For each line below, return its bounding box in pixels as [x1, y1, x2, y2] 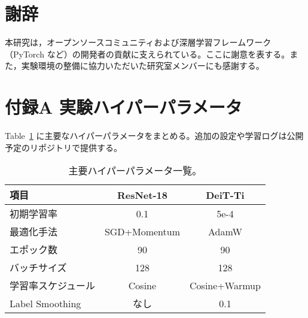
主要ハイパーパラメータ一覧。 [68, 163, 202, 178]
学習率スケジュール [10, 278, 95, 293]
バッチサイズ [10, 261, 67, 275]
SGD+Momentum [104, 224, 181, 238]
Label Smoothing [10, 296, 81, 310]
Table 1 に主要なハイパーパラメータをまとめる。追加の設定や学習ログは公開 [5, 129, 304, 142]
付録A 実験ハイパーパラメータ [5, 95, 242, 119]
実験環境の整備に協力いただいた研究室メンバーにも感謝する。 [21, 59, 264, 72]
